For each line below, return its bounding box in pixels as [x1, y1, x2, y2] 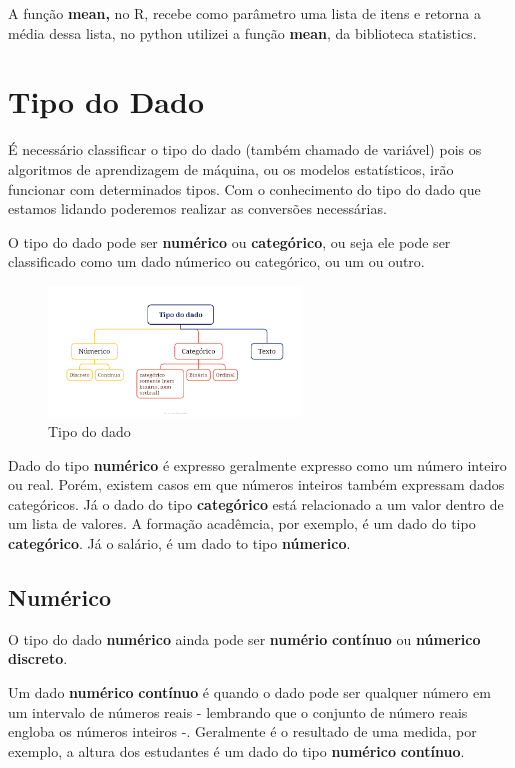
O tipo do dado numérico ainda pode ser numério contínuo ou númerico [8, 628, 481, 649]
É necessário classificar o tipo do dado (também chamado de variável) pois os [8, 139, 482, 160]
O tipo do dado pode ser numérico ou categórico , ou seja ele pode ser [8, 231, 451, 252]
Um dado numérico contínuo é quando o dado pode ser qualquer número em [8, 681, 491, 702]
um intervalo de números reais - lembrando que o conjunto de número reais [8, 701, 468, 722]
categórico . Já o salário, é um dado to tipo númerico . [8, 533, 351, 553]
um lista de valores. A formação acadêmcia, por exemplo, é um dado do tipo [8, 513, 476, 534]
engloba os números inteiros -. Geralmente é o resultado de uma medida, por [8, 721, 477, 742]
